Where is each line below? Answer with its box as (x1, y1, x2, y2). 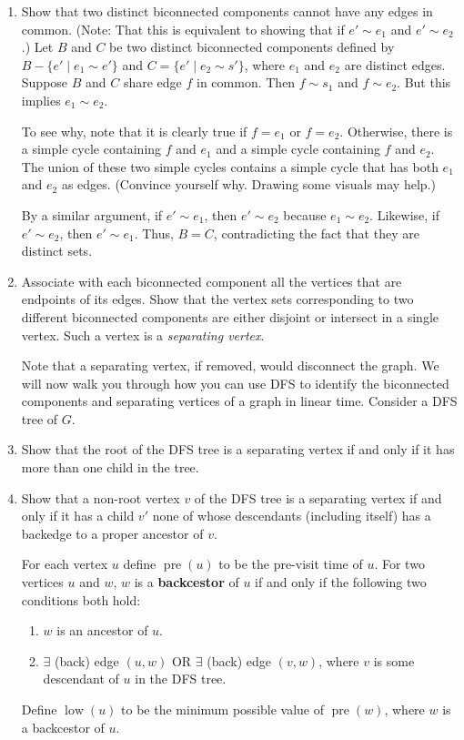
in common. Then (197, 73, 296, 92)
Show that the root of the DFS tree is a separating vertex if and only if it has (21, 440, 455, 459)
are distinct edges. (344, 55, 446, 74)
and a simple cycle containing (216, 139, 380, 158)
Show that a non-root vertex (21, 488, 180, 507)
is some (373, 651, 415, 670)
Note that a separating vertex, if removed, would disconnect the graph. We (21, 356, 439, 375)
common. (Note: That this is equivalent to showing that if (21, 19, 345, 38)
